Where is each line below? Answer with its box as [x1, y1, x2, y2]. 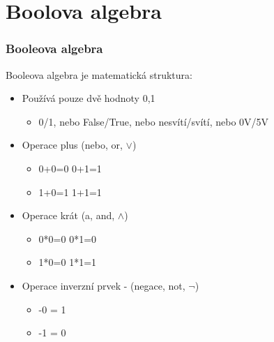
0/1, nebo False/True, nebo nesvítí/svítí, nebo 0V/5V [38, 114, 269, 128]
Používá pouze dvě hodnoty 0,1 [22, 91, 155, 105]
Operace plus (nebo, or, [22, 137, 123, 152]
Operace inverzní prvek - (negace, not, [22, 278, 185, 292]
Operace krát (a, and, [22, 208, 115, 223]
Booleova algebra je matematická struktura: [6, 67, 192, 82]
